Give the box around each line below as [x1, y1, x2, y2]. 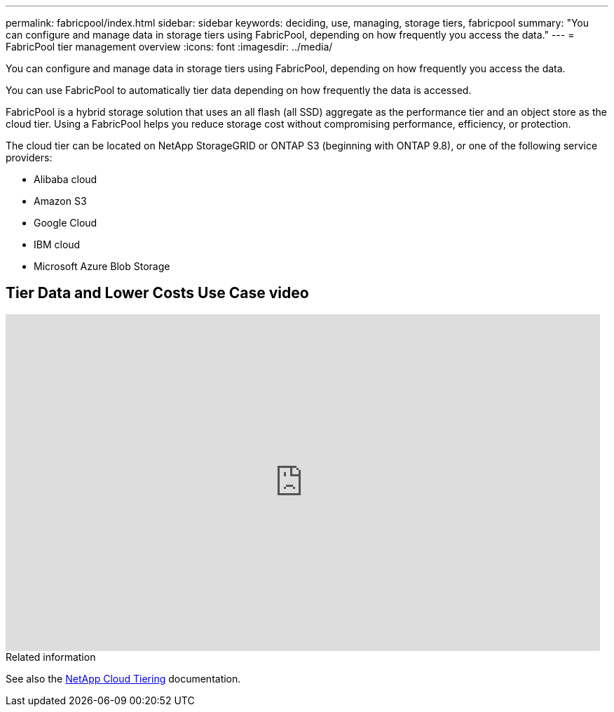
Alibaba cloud [34, 173, 97, 185]
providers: [6, 152, 53, 163]
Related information [6, 650, 96, 663]
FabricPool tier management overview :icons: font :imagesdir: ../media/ [6, 41, 333, 53]
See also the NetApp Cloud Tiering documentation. [6, 672, 241, 685]
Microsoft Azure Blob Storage [34, 260, 170, 272]
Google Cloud [34, 217, 97, 229]
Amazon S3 [34, 195, 87, 207]
